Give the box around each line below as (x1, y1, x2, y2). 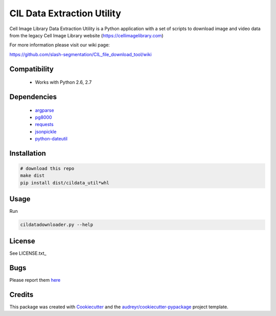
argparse (35, 107, 54, 113)
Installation (9, 149, 46, 158)
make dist (20, 173, 45, 179)
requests (35, 121, 54, 128)
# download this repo (20, 166, 75, 172)
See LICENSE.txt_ (9, 250, 47, 256)
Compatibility (9, 64, 54, 74)
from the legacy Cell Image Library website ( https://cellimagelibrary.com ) (9, 32, 164, 38)
